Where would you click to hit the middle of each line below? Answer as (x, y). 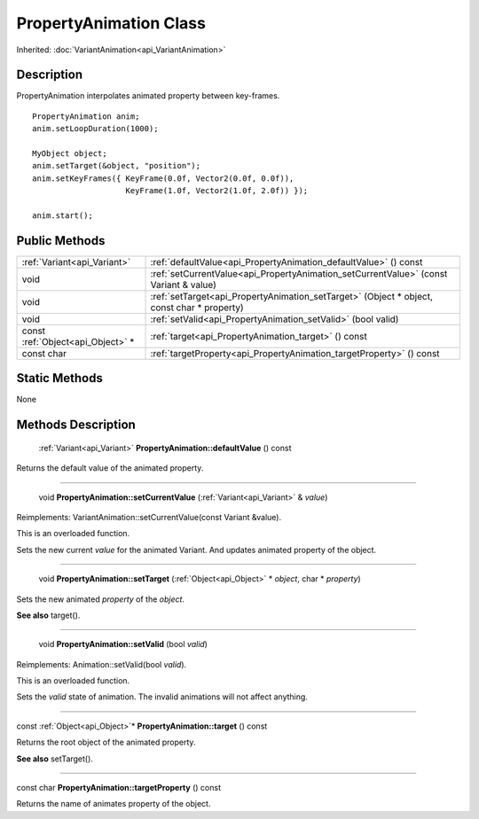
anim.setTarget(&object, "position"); (117, 166)
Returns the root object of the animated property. (106, 742)
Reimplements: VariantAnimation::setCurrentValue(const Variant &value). (149, 517)
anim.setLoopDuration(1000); (95, 129)
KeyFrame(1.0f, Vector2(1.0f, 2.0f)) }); (217, 191)
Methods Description (76, 425)
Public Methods (61, 241)
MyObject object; (70, 154)
